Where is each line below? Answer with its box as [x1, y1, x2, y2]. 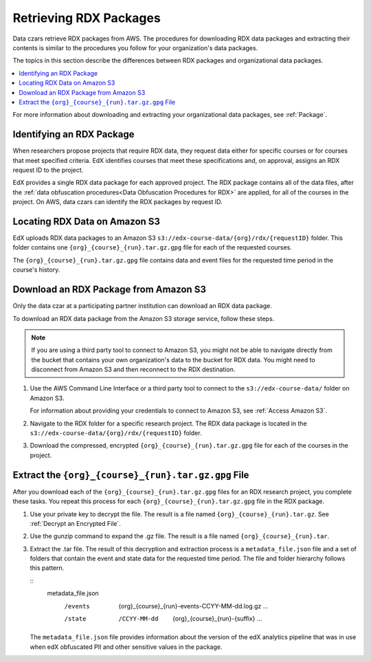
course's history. [12, 265, 60, 274]
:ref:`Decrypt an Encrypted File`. [30, 519, 122, 527]
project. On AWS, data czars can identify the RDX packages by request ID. [12, 198, 223, 206]
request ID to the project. [12, 166, 84, 174]
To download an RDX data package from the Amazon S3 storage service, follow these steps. [12, 314, 275, 322]
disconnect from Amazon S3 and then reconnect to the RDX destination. [31, 365, 236, 374]
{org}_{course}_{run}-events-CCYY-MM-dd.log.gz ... [118, 602, 269, 610]
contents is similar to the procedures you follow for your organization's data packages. [12, 43, 258, 52]
